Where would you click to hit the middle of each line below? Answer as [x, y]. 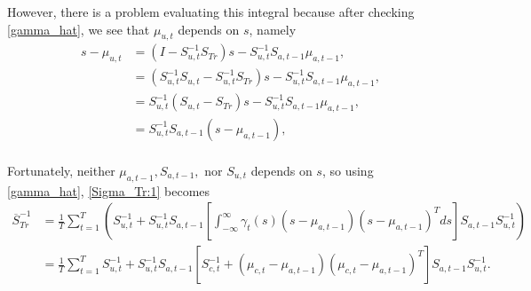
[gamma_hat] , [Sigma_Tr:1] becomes [109, 190]
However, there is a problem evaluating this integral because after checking [211, 12]
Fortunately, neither [61, 170]
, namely [273, 29]
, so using [348, 170]
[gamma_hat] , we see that [79, 29]
